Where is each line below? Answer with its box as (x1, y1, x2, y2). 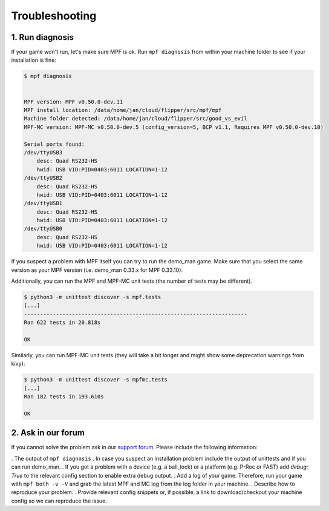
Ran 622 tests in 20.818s (24, 319, 101, 326)
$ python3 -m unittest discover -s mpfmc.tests (24, 376, 168, 383)
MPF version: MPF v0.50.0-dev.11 (24, 98, 123, 105)
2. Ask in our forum (11, 427, 85, 438)
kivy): (11, 360, 25, 368)
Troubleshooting (11, 9, 97, 22)
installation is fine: (11, 56, 57, 64)
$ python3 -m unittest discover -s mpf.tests (24, 294, 161, 300)
